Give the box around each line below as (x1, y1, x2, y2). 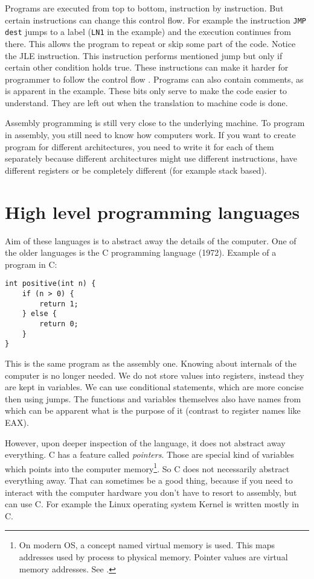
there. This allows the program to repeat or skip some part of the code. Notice (5, 37, 296, 49)
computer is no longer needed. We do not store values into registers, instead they (5, 369, 304, 381)
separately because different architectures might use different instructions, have (5, 152, 298, 165)
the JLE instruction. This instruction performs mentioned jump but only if (5, 49, 283, 62)
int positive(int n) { (5, 279, 96, 288)
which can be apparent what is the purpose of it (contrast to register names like (5, 404, 301, 417)
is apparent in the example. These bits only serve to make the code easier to (5, 84, 287, 97)
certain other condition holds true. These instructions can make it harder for (5, 61, 289, 74)
